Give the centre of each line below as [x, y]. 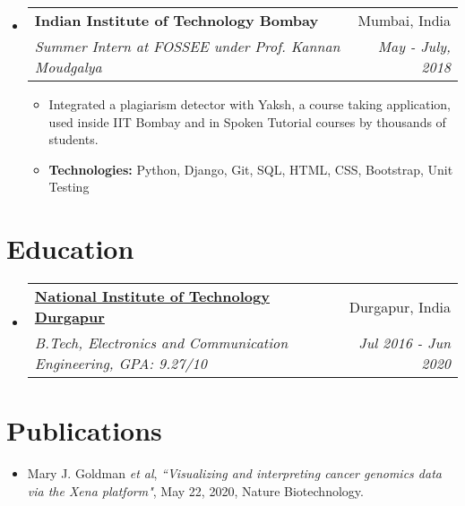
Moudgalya [68, 67]
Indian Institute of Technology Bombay [177, 20]
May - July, [414, 46]
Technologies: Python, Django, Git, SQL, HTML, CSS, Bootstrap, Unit [251, 169]
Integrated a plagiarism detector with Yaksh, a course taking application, [250, 104]
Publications [84, 430]
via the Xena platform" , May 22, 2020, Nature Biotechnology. [195, 490]
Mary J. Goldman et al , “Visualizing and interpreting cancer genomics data [234, 473]
